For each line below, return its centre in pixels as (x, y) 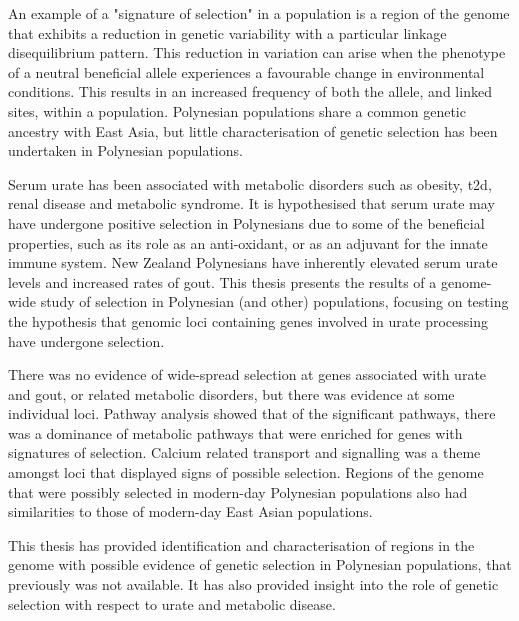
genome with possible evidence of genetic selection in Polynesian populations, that (260, 564)
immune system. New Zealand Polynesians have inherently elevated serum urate (253, 262)
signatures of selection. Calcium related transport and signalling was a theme (244, 452)
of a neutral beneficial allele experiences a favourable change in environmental (246, 71)
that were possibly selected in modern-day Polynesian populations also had (238, 491)
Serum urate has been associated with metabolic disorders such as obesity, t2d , (250, 183)
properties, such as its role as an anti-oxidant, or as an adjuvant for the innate (248, 242)
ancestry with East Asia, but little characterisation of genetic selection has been (253, 130)
